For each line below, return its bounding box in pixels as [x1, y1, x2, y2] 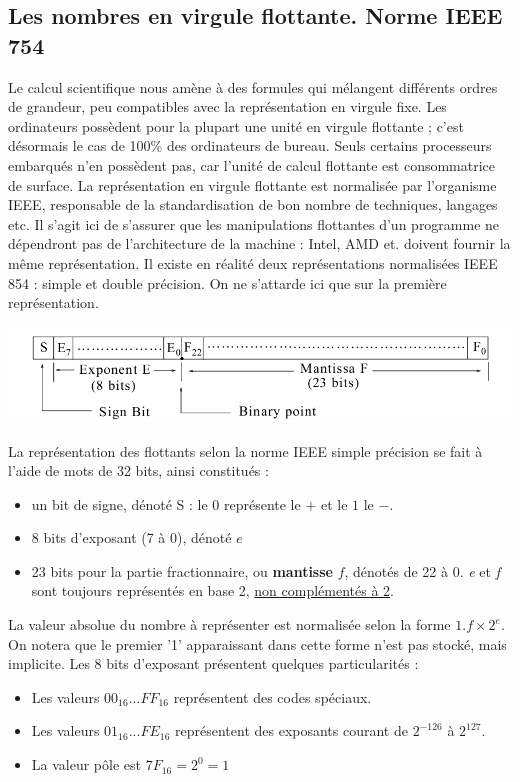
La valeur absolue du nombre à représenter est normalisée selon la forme [8, 614, 451, 635]
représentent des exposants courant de [175, 720, 408, 741]
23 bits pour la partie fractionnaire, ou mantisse [31, 560, 333, 581]
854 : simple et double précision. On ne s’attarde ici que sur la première [8, 272, 447, 293]
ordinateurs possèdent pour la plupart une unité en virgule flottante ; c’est [8, 115, 464, 136]
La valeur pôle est [31, 754, 141, 775]
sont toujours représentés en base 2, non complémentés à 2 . [31, 580, 395, 601]
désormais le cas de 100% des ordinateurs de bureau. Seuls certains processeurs [8, 135, 492, 156]
